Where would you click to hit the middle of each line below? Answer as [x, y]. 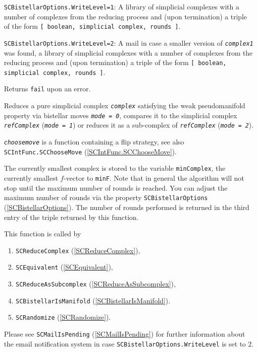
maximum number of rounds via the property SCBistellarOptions [106, 197]
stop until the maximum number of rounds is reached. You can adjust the [116, 187]
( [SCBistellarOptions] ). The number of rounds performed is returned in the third [127, 207]
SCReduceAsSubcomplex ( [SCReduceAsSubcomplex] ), [96, 284]
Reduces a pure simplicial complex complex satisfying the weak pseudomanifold [125, 106]
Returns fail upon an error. [47, 89]
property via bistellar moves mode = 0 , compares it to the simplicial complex [121, 115]
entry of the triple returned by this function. [71, 217]
